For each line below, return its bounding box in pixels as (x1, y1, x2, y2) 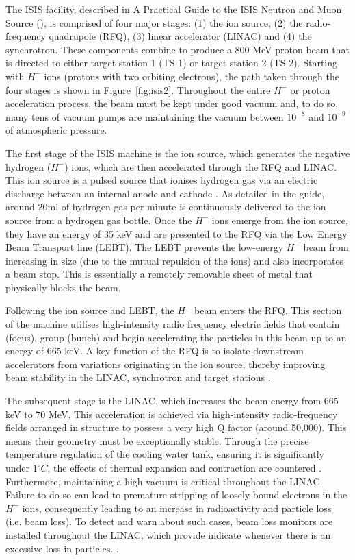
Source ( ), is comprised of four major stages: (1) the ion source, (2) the (5, 15, 303, 29)
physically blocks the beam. (5, 280, 121, 294)
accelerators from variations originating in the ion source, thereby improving (5, 356, 326, 371)
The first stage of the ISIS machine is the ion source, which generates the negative (5, 145, 350, 160)
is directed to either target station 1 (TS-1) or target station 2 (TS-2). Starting (5, 56, 338, 70)
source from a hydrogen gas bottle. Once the (5, 212, 192, 227)
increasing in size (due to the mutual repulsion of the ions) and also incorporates (5, 253, 344, 267)
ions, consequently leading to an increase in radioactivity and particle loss (22, 500, 332, 515)
